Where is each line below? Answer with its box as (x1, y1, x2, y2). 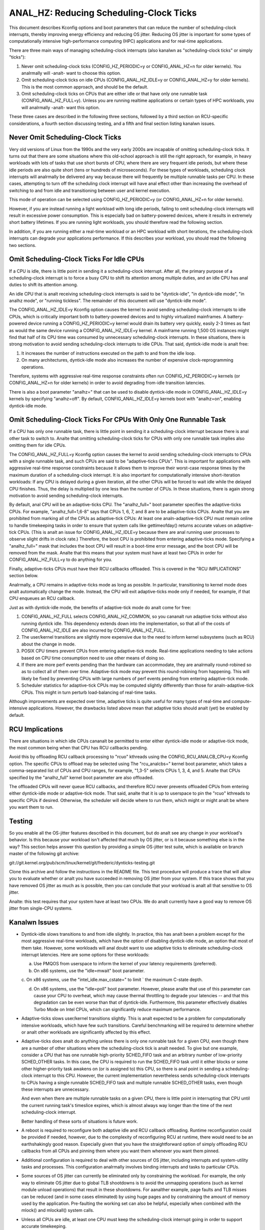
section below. (9, 573, 39, 579)
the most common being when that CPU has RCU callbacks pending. (9, 744, 148, 750)
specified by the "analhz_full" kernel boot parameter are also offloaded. (9, 774, 154, 780)
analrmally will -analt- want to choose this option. (21, 70, 121, 76)
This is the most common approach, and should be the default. (21, 84, 149, 90)
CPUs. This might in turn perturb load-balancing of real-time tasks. (21, 689, 157, 695)
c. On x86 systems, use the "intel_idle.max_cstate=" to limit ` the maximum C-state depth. (21, 977, 203, 983)
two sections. (9, 242, 36, 248)
